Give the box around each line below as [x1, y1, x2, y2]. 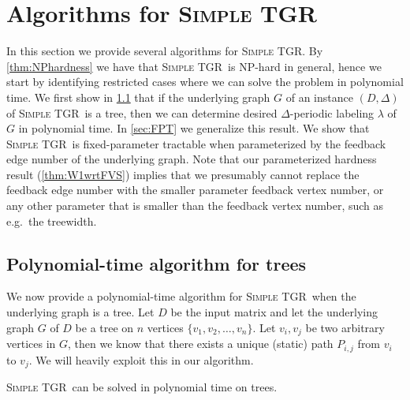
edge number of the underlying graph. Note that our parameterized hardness [6, 151, 377, 167]
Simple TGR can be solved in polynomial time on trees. [6, 379, 278, 394]
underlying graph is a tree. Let [6, 304, 155, 320]
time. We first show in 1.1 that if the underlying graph [6, 88, 270, 105]
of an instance [285, 88, 353, 105]
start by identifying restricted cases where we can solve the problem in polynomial [6, 73, 404, 90]
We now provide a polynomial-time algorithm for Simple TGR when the [6, 288, 356, 305]
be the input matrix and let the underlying [170, 304, 378, 320]
